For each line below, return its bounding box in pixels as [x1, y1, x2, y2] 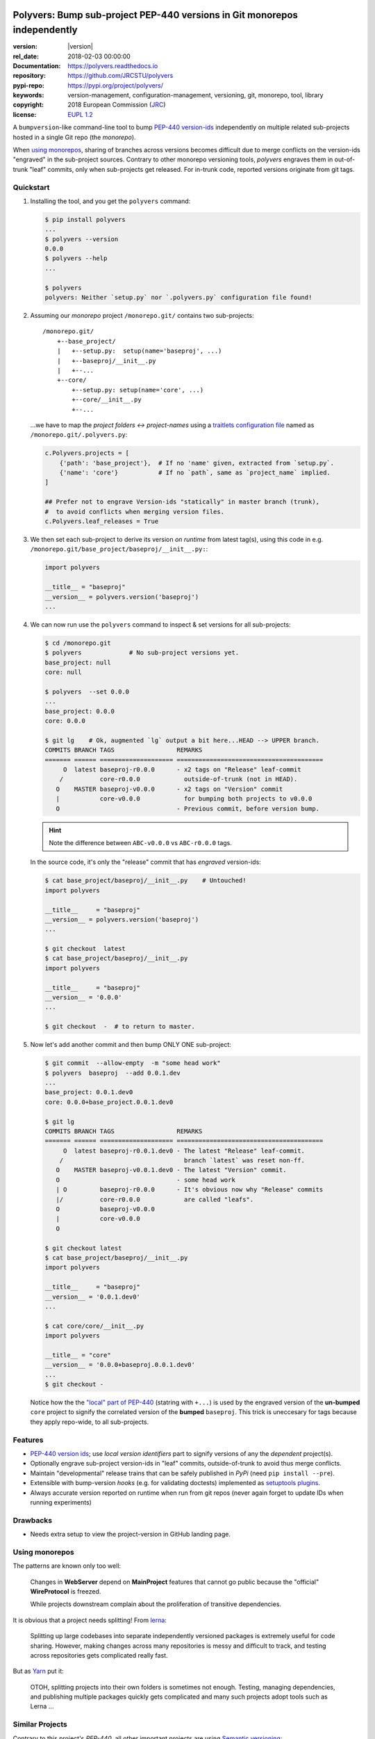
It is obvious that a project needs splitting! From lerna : [12, 1616, 167, 1624]
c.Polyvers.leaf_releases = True [44, 518, 159, 525]
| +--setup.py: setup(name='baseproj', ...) [56, 347, 222, 355]
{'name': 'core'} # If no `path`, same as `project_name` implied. [59, 469, 331, 476]
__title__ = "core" [44, 1351, 111, 1359]
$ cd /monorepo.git [44, 639, 111, 647]
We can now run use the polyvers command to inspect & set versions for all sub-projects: [30, 620, 291, 629]
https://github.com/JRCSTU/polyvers [67, 72, 174, 80]
